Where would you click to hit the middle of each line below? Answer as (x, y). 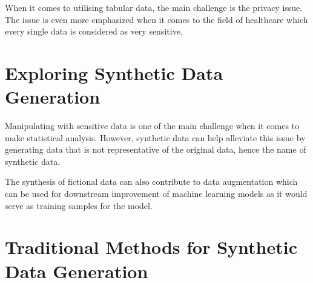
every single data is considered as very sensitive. (94, 31)
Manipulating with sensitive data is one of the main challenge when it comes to (152, 126)
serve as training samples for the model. (79, 205)
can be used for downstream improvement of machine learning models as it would (156, 194)
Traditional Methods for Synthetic (151, 247)
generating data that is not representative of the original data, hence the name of (156, 149)
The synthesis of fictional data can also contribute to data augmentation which (151, 181)
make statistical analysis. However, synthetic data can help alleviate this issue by (155, 137)
